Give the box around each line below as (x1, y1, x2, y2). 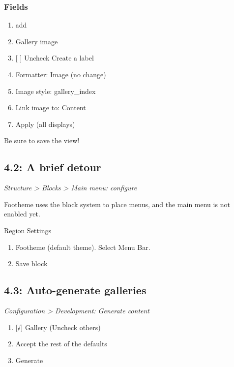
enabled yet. (4, 209, 40, 219)
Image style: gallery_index (15, 86, 96, 96)
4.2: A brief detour (4, 159, 101, 175)
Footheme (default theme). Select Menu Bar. (15, 242, 150, 252)
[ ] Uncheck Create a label (15, 53, 94, 63)
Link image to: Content (15, 102, 86, 113)
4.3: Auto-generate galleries (4, 282, 146, 298)
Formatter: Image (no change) (15, 69, 106, 79)
